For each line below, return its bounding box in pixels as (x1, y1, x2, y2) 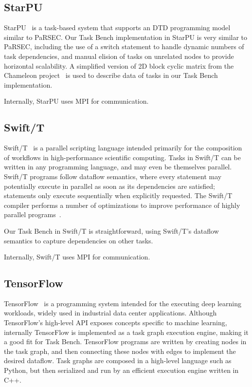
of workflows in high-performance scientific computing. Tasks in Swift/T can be (4, 152, 241, 162)
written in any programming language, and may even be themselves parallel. (4, 162, 232, 172)
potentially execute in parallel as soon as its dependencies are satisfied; (4, 181, 215, 191)
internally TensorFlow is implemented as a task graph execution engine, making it (4, 327, 249, 337)
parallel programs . (4, 209, 61, 220)
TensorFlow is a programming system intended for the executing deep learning (4, 298, 241, 308)
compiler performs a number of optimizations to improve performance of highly (4, 200, 240, 210)
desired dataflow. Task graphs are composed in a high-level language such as (4, 355, 232, 366)
